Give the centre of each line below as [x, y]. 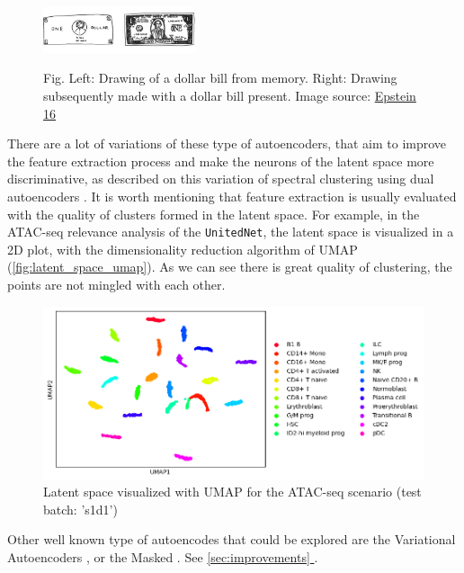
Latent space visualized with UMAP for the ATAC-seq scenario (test [232, 492]
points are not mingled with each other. [116, 285]
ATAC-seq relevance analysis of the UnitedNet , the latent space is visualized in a [231, 232]
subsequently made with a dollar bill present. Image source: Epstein [230, 96]
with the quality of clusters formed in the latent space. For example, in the [214, 214]
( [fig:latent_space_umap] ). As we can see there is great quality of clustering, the [230, 267]
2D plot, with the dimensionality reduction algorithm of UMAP [183, 249]
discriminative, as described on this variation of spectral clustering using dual [221, 179]
